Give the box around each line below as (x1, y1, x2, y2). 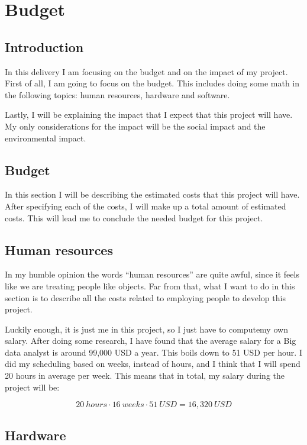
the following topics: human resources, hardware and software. (5, 88, 230, 101)
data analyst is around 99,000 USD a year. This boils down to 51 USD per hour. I (5, 346, 302, 358)
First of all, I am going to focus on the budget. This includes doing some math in (5, 77, 300, 89)
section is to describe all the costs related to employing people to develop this (5, 291, 286, 304)
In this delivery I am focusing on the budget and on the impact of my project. (5, 65, 288, 78)
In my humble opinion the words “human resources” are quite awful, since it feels (5, 268, 299, 280)
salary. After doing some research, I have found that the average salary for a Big (5, 334, 296, 347)
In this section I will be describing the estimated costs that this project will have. (5, 188, 300, 201)
